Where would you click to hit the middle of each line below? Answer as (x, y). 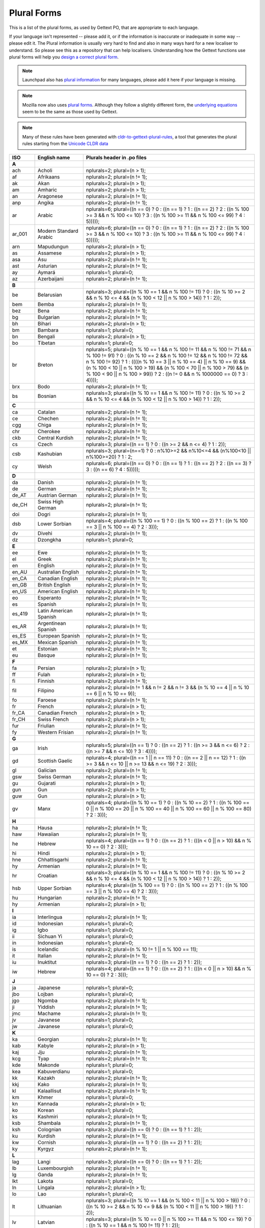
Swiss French (53, 719)
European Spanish (59, 636)
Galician (47, 770)
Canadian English (58, 578)
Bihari (44, 323)
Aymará (47, 272)
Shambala (49, 1123)
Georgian (48, 1039)
